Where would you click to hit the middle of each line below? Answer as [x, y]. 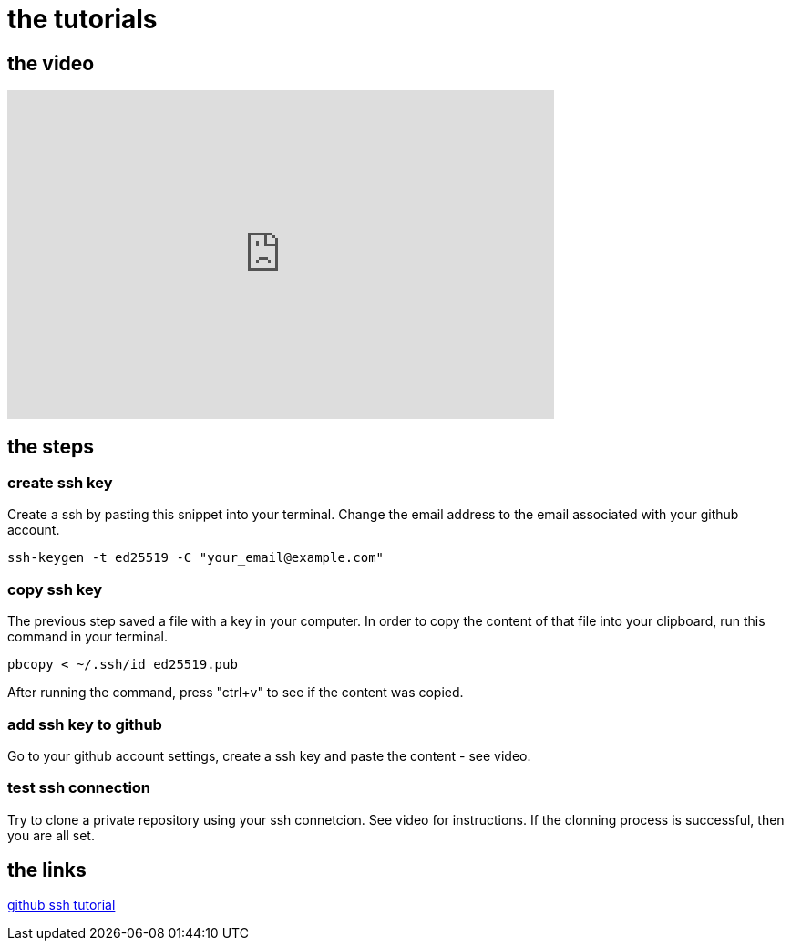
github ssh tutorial [62, 905]
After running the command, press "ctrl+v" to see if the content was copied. [236, 693]
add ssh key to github [85, 724]
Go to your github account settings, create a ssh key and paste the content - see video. [269, 755]
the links [47, 870]
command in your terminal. [87, 637]
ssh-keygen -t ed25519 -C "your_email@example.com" [196, 558]
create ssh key [60, 483]
